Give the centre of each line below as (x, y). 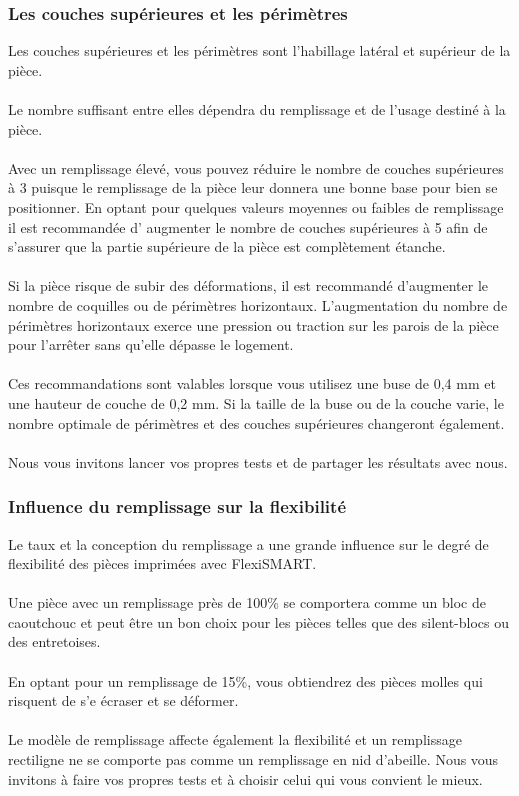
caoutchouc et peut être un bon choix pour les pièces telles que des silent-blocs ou (258, 621)
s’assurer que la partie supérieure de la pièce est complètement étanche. (227, 246)
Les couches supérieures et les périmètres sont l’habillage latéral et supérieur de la (259, 50)
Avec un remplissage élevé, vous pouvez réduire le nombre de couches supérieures (256, 167)
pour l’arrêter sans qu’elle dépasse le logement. (151, 344)
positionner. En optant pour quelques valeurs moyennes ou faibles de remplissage (256, 206)
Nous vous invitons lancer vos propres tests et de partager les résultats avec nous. (258, 461)
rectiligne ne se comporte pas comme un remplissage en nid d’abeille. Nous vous (253, 759)
